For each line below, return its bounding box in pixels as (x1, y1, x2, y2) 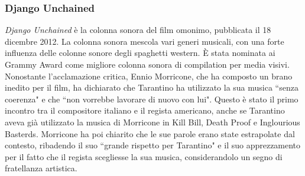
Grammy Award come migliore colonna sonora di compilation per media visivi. (5, 58, 290, 70)
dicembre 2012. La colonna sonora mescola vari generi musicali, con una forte (5, 35, 284, 47)
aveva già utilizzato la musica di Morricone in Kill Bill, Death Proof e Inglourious (5, 115, 300, 128)
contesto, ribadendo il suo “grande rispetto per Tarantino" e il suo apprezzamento (5, 139, 301, 151)
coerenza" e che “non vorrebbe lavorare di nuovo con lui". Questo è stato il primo (5, 92, 298, 105)
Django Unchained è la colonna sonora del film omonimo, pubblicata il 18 (5, 24, 271, 36)
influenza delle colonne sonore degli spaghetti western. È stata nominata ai (5, 47, 275, 59)
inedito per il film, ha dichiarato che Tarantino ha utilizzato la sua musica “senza (5, 81, 298, 94)
